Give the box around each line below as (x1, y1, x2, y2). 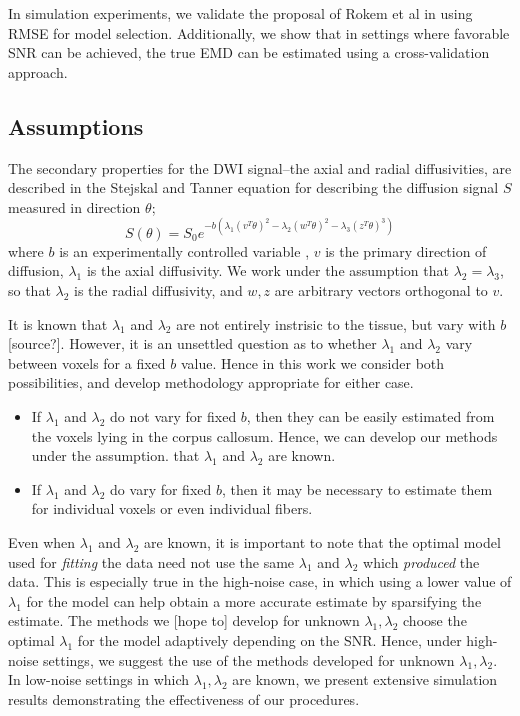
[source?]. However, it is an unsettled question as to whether (8, 333, 377, 354)
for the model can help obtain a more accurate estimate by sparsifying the (26, 590, 482, 611)
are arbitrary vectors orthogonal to (274, 280, 488, 301)
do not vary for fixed (110, 406, 237, 427)
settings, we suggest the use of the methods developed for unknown (43, 649, 455, 670)
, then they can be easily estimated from (246, 406, 495, 427)
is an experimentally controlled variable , (59, 240, 310, 261)
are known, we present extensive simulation (232, 669, 498, 690)
